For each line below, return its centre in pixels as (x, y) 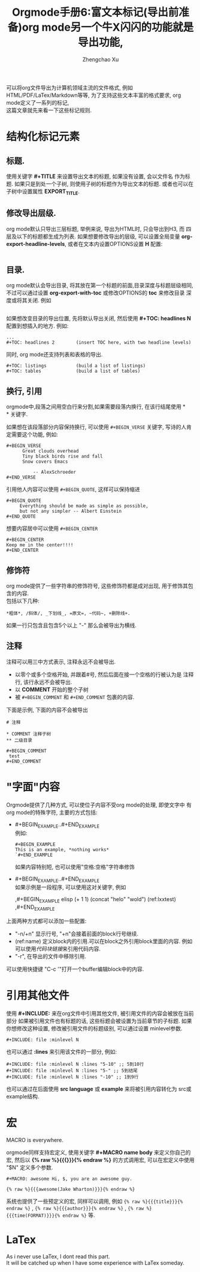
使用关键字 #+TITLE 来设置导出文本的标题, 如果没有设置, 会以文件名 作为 (96, 176)
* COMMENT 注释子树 (29, 734)
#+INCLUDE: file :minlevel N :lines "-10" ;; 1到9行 (72, 1077)
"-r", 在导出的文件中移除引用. (51, 956)
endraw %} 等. (79, 1215)
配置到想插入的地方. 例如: (37, 326)
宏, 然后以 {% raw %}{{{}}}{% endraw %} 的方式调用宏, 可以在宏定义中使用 (100, 1160)
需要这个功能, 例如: (35, 435)
